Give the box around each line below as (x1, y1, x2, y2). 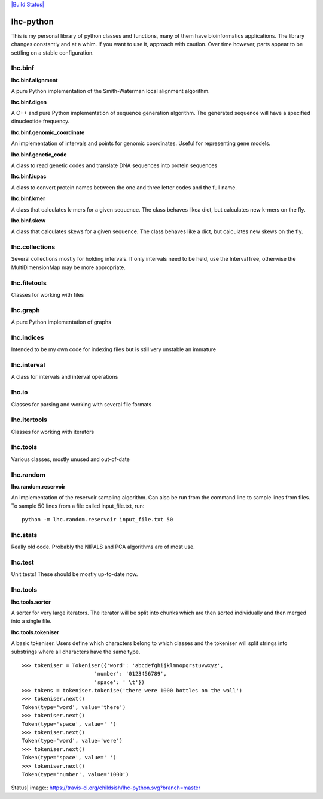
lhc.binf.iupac (11, 173, 47, 180)
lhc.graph (11, 306, 40, 314)
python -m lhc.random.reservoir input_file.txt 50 (22, 516, 173, 523)
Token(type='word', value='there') (22, 704, 126, 710)
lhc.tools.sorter (11, 598, 51, 605)
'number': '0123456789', (93, 670, 167, 677)
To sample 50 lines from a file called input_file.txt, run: (11, 502, 145, 509)
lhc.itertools (11, 415, 48, 424)
